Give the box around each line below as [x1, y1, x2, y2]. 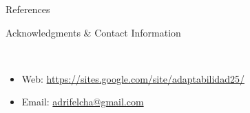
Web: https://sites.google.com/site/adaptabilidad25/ [21, 71, 244, 85]
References [6, 2, 50, 16]
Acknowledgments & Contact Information [6, 25, 181, 39]
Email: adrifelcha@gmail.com [21, 94, 144, 109]
